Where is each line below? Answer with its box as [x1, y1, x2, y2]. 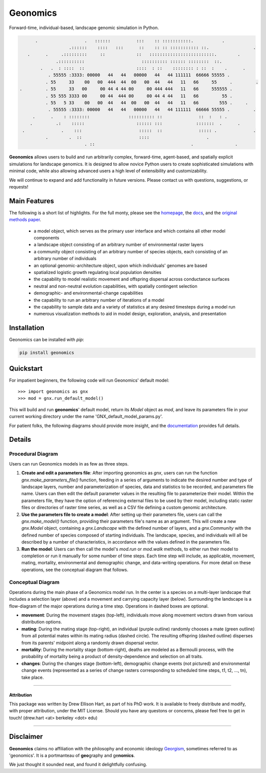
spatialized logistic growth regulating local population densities [33, 269, 162, 275]
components [33, 235, 60, 241]
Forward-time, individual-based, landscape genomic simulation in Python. [9, 25, 159, 31]
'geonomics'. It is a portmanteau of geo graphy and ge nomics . [9, 752, 135, 758]
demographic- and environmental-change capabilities [33, 290, 143, 296]
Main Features [9, 196, 54, 205]
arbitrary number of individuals [33, 256, 97, 262]
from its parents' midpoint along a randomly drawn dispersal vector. [21, 640, 159, 646]
